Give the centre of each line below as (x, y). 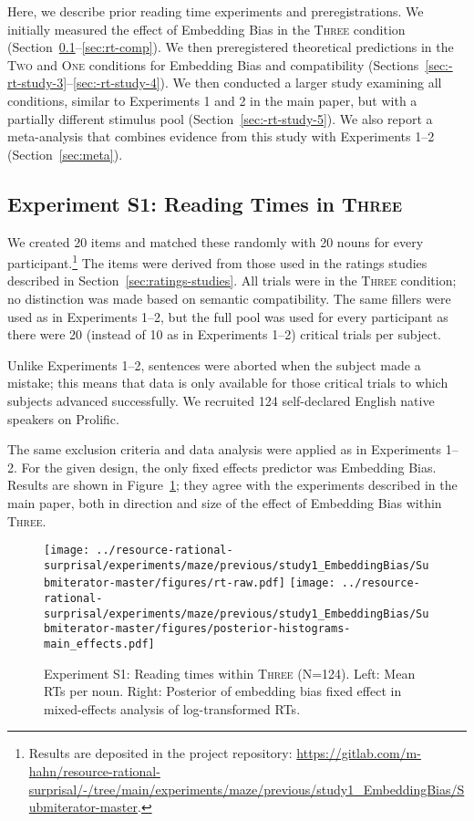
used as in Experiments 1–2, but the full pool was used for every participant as (228, 316)
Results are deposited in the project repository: (160, 753)
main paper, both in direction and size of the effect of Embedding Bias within (225, 502)
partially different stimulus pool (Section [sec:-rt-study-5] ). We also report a (220, 118)
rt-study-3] (37, 83)
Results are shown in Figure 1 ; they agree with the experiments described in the (232, 485)
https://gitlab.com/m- (359, 753)
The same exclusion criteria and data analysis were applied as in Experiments (225, 449)
